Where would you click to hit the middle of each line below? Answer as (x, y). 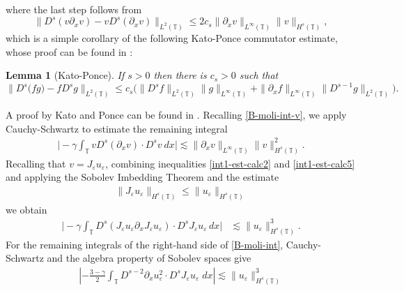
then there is (180, 75)
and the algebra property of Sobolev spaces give (149, 258)
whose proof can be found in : (69, 51)
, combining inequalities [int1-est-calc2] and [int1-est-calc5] (230, 163)
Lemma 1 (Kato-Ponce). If (65, 75)
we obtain (26, 209)
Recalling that (36, 163)
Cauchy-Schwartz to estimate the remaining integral (117, 128)
